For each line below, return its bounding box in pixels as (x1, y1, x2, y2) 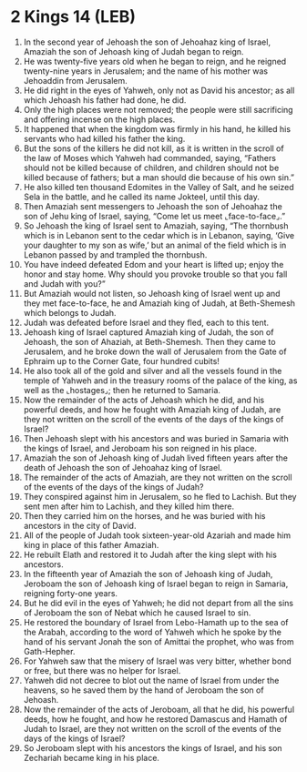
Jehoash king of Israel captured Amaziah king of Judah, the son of (23, 326, 274, 338)
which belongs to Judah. (23, 307, 117, 318)
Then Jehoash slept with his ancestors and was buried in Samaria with (23, 432, 290, 443)
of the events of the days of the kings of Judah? (23, 481, 204, 493)
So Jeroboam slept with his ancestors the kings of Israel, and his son (23, 742, 282, 753)
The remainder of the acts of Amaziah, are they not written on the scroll (23, 472, 292, 482)
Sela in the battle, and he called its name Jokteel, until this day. (23, 191, 261, 202)
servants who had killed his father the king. (23, 133, 186, 144)
